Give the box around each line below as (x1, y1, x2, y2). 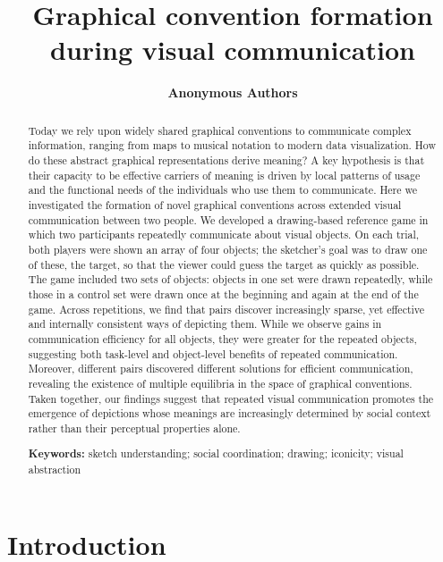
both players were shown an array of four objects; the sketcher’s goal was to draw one (28, 241, 428, 256)
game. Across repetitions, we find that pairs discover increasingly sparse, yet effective (28, 301, 425, 316)
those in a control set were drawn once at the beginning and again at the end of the (28, 286, 419, 301)
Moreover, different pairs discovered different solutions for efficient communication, (28, 361, 413, 376)
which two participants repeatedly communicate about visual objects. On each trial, (28, 227, 420, 242)
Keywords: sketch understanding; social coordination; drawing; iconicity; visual (28, 446, 404, 462)
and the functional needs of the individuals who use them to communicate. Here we (28, 182, 418, 197)
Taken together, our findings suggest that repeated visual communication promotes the (28, 390, 434, 406)
